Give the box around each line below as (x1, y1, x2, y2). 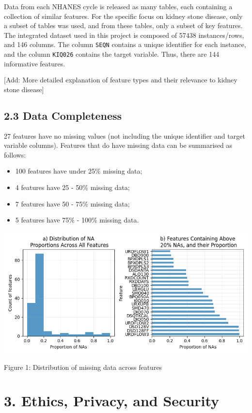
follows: (4, 149, 26, 159)
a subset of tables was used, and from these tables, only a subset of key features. (4, 20, 243, 31)
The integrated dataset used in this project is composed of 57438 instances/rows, (4, 30, 244, 40)
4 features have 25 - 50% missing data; (15, 182, 130, 192)
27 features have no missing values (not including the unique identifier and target (4, 130, 245, 141)
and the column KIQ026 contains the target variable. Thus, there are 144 (4, 49, 220, 59)
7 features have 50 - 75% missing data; (15, 198, 130, 208)
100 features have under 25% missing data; (15, 166, 142, 176)
